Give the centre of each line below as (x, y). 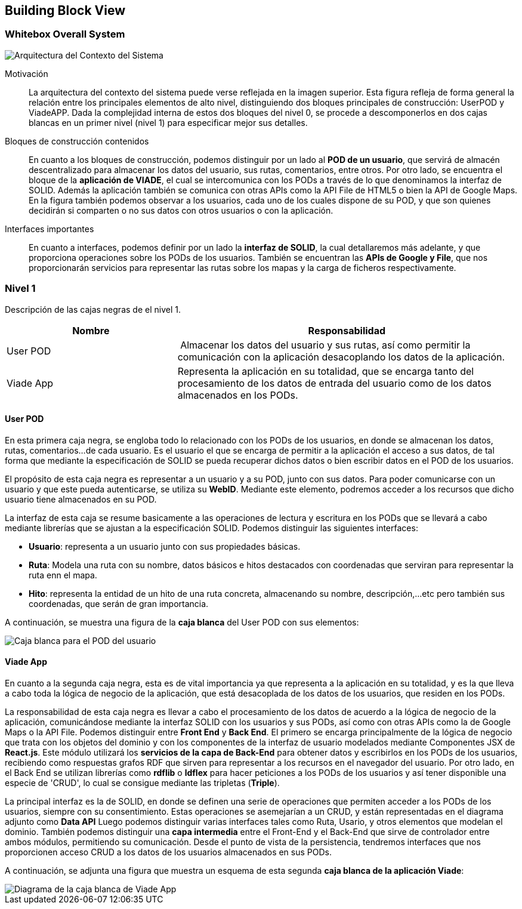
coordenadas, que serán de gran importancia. (119, 603)
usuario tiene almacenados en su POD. (81, 499)
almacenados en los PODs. (238, 395)
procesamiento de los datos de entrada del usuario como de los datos (334, 383)
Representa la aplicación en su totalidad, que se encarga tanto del (326, 371)
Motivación (27, 73)
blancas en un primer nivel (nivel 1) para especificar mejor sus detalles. (168, 122)
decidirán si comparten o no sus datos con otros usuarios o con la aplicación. (181, 210)
